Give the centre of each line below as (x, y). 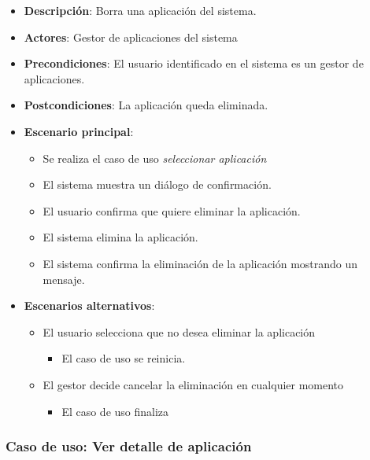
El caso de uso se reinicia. (124, 358)
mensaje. (64, 279)
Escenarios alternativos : (89, 305)
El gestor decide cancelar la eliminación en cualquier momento (193, 384)
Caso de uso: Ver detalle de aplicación (129, 446)
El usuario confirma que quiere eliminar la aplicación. (172, 210)
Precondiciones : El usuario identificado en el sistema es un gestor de (194, 63)
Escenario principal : (79, 131)
